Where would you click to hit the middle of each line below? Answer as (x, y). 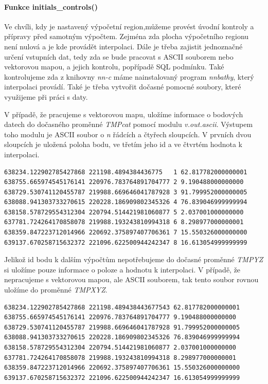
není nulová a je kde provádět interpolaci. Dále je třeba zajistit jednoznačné (123, 46)
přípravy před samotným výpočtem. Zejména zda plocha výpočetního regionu (127, 36)
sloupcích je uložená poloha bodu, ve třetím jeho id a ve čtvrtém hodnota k (123, 144)
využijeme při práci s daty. (46, 96)
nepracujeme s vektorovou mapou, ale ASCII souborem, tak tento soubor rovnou (131, 279)
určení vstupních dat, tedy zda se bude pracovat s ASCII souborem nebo (119, 56)
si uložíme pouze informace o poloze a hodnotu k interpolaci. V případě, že (122, 269)
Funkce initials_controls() (51, 6)
